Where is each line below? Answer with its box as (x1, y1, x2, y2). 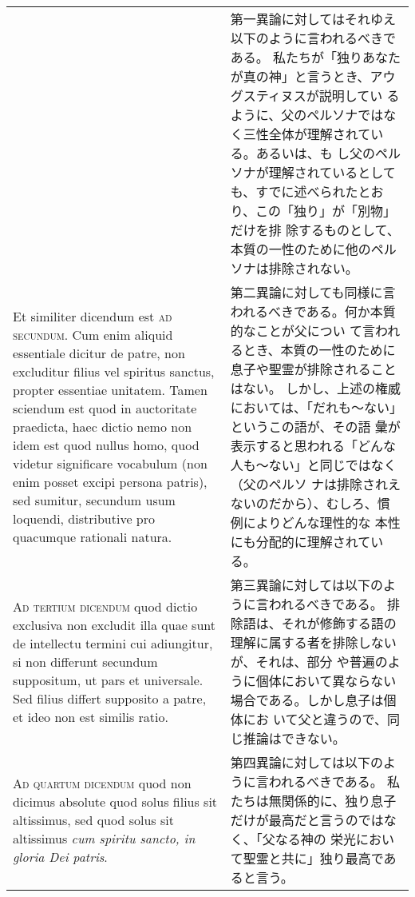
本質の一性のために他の (230, 240, 371, 258)
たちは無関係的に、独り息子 (230, 791, 397, 810)
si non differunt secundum (13, 652, 158, 671)
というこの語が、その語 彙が (230, 417, 401, 436)
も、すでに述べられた (230, 182, 358, 201)
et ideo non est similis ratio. (13, 707, 168, 726)
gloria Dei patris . (13, 847, 108, 866)
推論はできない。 (243, 729, 346, 747)
